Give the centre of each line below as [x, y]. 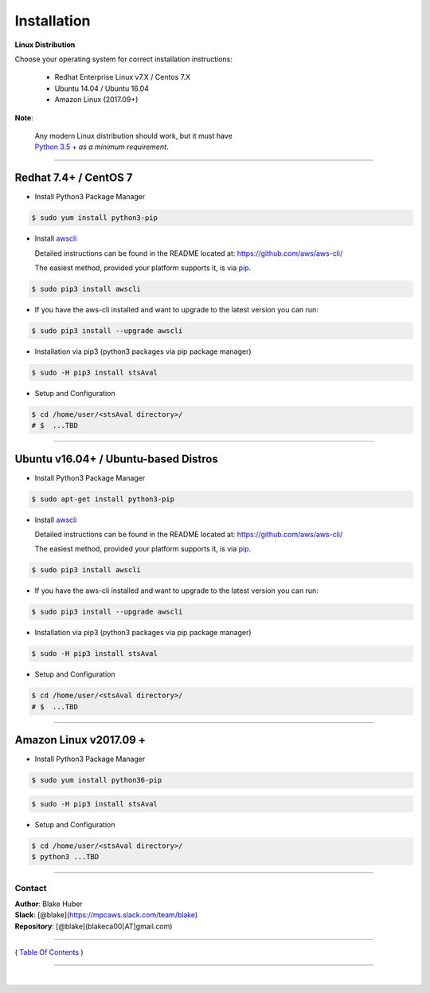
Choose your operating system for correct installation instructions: [123, 59]
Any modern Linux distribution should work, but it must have [133, 135]
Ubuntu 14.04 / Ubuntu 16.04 [102, 88]
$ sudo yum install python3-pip [95, 218]
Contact [31, 888]
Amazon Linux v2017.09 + [80, 740]
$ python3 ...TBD [65, 857]
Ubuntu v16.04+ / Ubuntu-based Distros [116, 459]
